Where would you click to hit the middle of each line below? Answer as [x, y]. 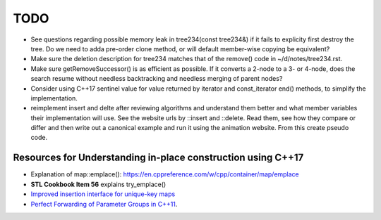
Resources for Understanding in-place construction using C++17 [158, 158]
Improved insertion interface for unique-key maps [103, 194]
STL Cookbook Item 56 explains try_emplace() [98, 184]
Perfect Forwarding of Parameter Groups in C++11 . [104, 204]
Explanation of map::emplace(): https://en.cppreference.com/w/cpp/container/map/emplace [165, 174]
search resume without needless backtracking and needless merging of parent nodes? [157, 79]
